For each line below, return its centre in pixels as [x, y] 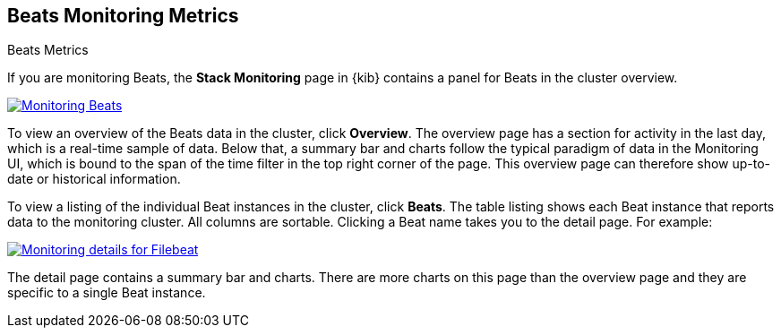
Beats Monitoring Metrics [123, 16]
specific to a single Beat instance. [107, 293]
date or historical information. [94, 179]
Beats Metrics [48, 50]
